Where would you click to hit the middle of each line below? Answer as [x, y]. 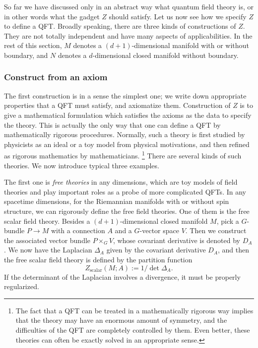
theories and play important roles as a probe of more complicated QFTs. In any [125, 191]
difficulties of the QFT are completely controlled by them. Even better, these [133, 329]
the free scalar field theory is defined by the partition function [98, 259]
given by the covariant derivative [156, 250]
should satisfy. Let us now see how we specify [178, 16]
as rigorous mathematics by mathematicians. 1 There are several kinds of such [123, 155]
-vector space [159, 230]
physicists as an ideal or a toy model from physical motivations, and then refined [127, 144]
